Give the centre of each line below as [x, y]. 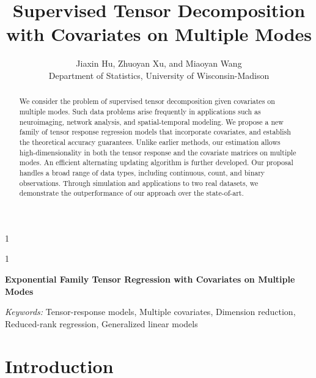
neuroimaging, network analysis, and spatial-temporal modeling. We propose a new [151, 121]
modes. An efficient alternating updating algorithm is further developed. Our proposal [156, 162]
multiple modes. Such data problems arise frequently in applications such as [140, 111]
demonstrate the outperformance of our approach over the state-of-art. [131, 193]
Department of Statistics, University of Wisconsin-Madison [159, 75]
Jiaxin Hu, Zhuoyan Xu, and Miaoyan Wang [159, 63]
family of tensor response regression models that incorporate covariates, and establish [155, 132]
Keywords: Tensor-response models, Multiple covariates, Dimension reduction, [150, 312]
